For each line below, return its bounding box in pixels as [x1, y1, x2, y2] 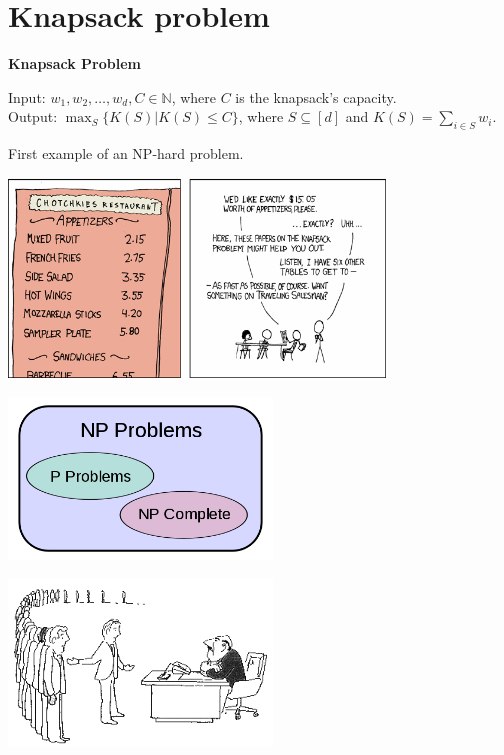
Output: [8, 106, 58, 127]
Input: [8, 86, 46, 107]
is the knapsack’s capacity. [235, 86, 397, 107]
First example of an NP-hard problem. [8, 143, 244, 164]
